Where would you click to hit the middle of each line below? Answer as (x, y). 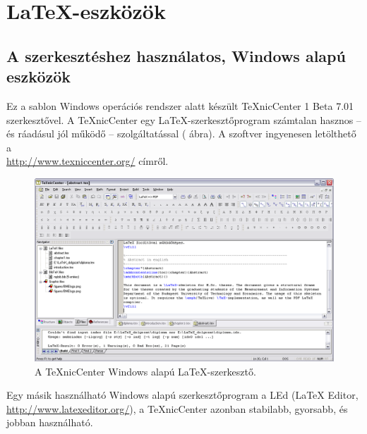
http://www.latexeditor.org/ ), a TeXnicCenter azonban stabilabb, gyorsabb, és (177, 408)
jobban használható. (50, 422)
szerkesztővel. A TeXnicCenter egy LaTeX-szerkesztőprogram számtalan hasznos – (184, 119)
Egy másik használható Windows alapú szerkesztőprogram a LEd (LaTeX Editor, (182, 395)
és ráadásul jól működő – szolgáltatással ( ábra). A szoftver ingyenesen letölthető (181, 134)
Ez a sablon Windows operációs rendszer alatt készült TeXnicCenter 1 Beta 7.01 (180, 105)
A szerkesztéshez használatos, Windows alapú (176, 55)
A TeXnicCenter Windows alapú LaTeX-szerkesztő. (145, 371)
